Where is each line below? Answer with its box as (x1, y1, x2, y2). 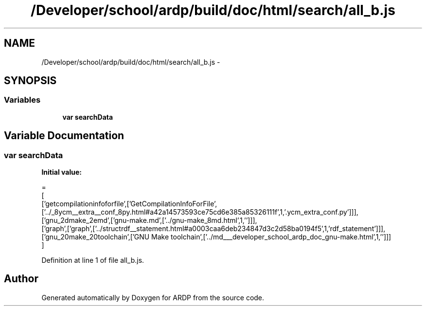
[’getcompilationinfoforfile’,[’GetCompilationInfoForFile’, (41, 200, 217, 208)
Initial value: (41, 168, 82, 177)
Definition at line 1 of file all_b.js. (41, 256, 144, 265)
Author (4, 273, 38, 285)
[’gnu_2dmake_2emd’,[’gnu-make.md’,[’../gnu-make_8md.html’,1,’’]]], (41, 216, 257, 225)
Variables (4, 95, 41, 105)
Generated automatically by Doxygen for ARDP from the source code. (41, 293, 265, 302)
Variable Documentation (4, 129, 124, 142)
